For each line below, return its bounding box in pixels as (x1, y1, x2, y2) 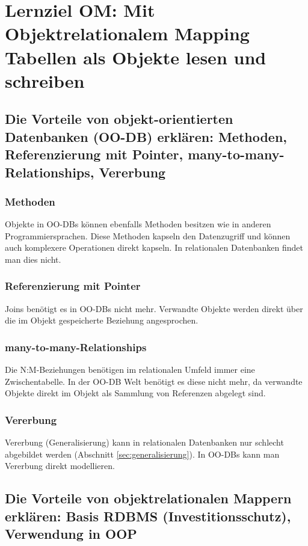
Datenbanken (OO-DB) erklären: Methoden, (5, 127, 288, 146)
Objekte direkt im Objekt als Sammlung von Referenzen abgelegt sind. (5, 387, 266, 399)
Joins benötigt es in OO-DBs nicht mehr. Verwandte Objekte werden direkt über (5, 302, 303, 314)
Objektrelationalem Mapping (5, 21, 250, 46)
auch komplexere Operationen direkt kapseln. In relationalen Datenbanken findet (5, 241, 303, 254)
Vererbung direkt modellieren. (5, 459, 115, 472)
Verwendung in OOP (5, 524, 137, 543)
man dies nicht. (5, 253, 61, 265)
